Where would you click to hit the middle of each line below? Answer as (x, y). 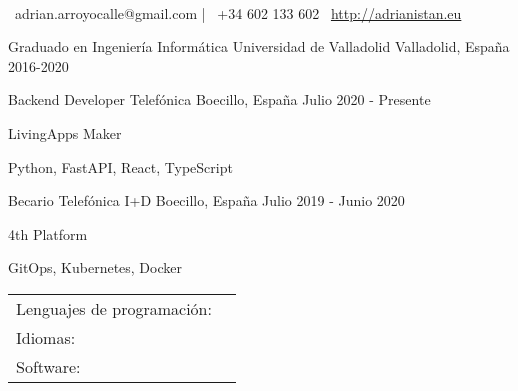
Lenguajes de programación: (114, 308)
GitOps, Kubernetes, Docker (95, 267)
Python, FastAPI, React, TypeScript (120, 166)
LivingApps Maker (65, 132)
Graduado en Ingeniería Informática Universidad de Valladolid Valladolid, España (259, 46)
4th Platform (48, 233)
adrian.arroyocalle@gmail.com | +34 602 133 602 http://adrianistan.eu (238, 12)
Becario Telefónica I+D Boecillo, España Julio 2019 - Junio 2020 (206, 200)
